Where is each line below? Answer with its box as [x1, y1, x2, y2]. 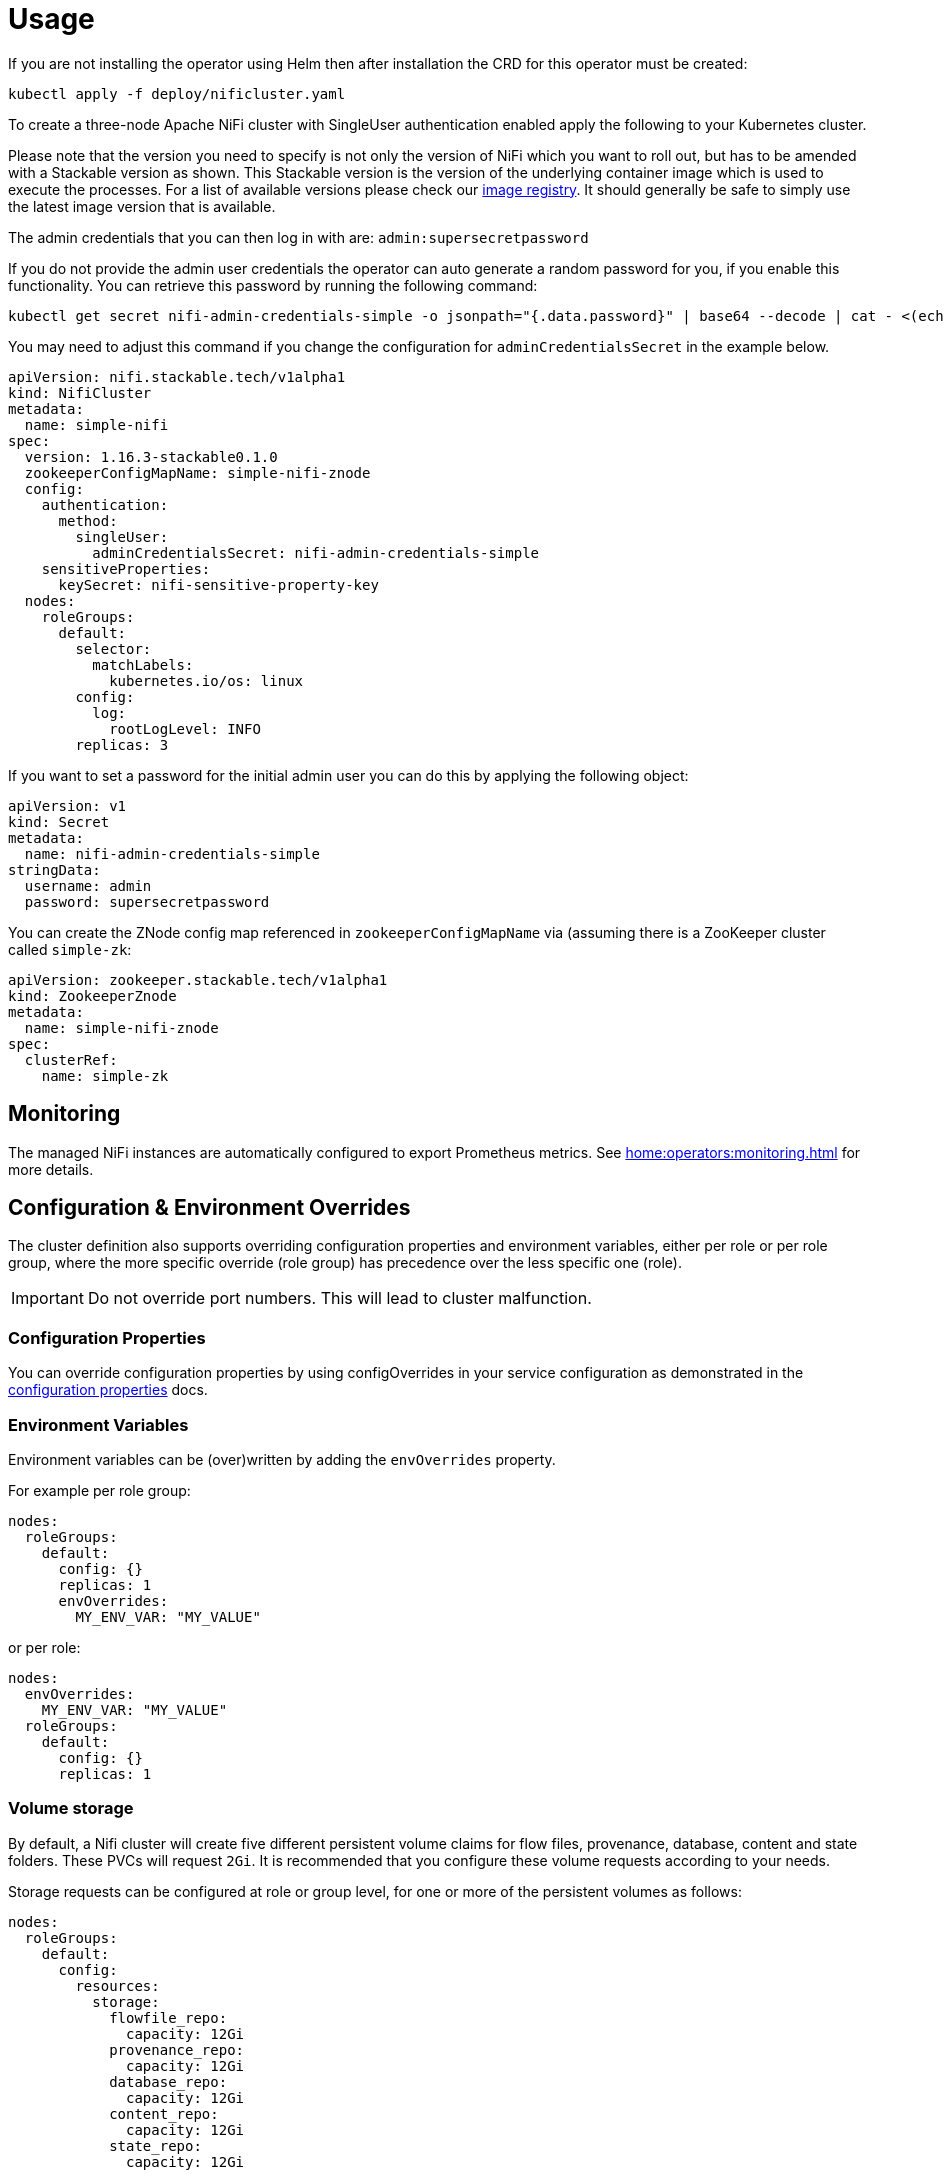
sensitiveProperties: [41, 560, 211, 577]
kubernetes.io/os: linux [109, 672, 304, 689]
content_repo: [109, 2105, 219, 2122]
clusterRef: [24, 1051, 118, 1068]
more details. [8, 1160, 94, 1178]
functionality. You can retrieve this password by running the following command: [8, 276, 538, 294]
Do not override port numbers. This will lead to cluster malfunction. [87, 1288, 592, 1309]
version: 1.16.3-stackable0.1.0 [24, 448, 278, 465]
